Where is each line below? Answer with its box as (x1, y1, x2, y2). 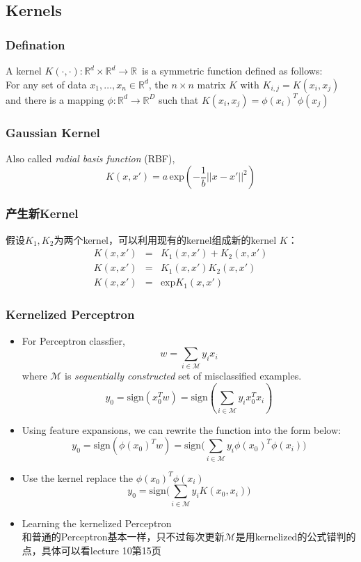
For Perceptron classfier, (22, 333, 125, 348)
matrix (197, 77, 226, 91)
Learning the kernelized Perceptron (22, 515, 172, 530)
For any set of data (6, 77, 87, 91)
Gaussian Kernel (6, 123, 100, 141)
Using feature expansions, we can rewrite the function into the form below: (22, 422, 341, 437)
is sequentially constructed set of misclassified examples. (65, 368, 302, 383)
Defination (6, 36, 65, 53)
